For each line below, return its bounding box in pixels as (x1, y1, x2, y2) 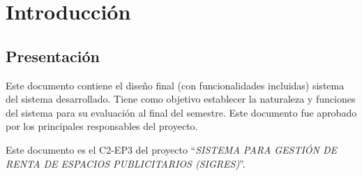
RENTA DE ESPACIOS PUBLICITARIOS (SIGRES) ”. (6, 156, 246, 170)
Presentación (6, 45, 100, 66)
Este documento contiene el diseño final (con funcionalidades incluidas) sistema (6, 78, 345, 92)
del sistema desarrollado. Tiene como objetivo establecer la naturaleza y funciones (6, 91, 356, 106)
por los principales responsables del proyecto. (6, 119, 198, 133)
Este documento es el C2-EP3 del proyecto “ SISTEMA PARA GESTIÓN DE (6, 142, 338, 156)
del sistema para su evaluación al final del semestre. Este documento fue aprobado (6, 105, 357, 119)
